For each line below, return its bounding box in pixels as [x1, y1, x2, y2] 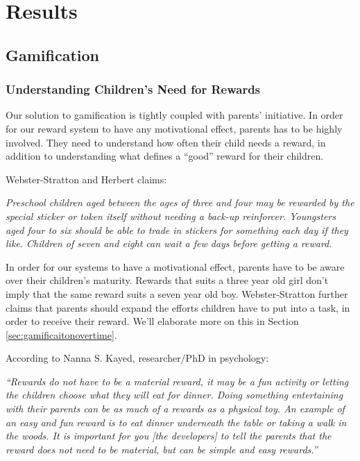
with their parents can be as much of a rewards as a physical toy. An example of [6, 401, 345, 416]
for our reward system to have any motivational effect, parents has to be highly [6, 121, 343, 135]
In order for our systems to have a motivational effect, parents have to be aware [6, 259, 345, 274]
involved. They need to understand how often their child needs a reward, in [6, 135, 326, 149]
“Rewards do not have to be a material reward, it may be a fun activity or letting [6, 374, 349, 388]
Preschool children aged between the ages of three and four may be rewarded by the [6, 195, 354, 210]
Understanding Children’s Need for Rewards [6, 81, 261, 98]
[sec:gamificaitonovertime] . [6, 327, 117, 342]
